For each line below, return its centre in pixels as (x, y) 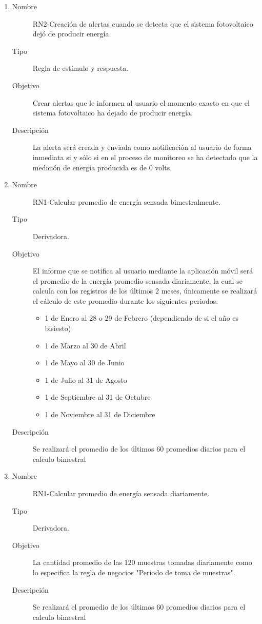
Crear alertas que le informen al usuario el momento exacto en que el (141, 102)
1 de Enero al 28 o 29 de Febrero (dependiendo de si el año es (142, 318)
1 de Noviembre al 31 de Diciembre (100, 414)
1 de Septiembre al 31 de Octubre (98, 397)
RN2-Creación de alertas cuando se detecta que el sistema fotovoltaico (143, 23)
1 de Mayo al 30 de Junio (85, 363)
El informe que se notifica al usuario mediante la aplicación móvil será (143, 271)
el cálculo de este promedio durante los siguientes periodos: (125, 300)
